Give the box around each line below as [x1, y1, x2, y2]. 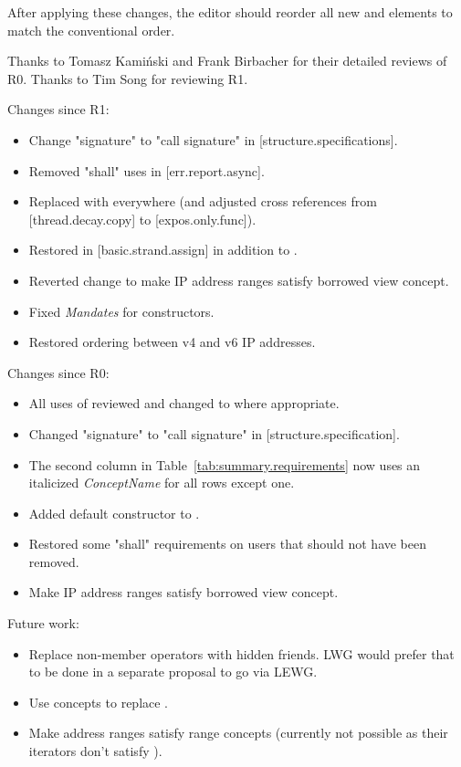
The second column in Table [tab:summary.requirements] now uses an [28, 455, 421, 474]
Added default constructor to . [28, 503, 200, 522]
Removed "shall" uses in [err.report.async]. [28, 161, 265, 180]
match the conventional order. [7, 20, 175, 39]
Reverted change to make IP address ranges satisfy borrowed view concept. [28, 270, 449, 289]
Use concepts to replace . [28, 692, 169, 711]
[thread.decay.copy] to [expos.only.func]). [28, 209, 257, 228]
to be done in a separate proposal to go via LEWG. [28, 662, 318, 681]
